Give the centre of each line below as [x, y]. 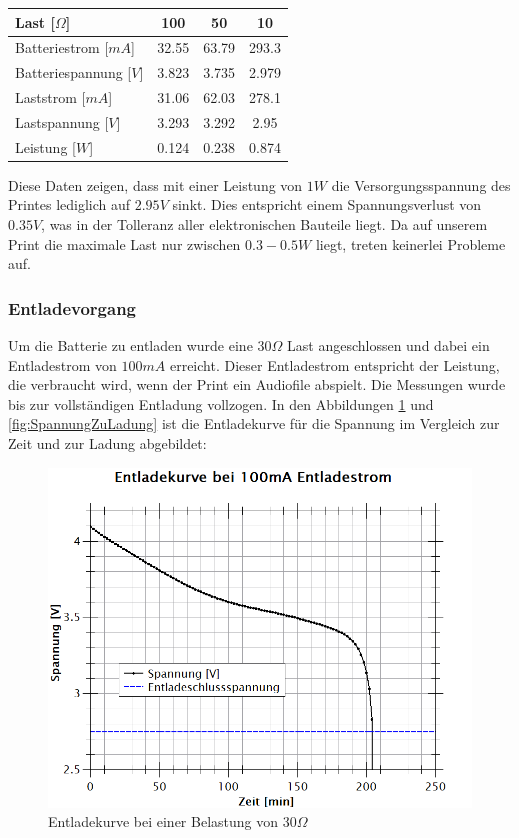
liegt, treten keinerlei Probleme [410, 243]
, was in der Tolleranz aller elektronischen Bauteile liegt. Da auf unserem [264, 224]
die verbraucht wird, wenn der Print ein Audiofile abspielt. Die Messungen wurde [257, 384]
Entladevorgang [72, 307]
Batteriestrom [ [62, 47]
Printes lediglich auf [69, 204]
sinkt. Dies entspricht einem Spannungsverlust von [327, 204]
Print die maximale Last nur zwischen [124, 243]
